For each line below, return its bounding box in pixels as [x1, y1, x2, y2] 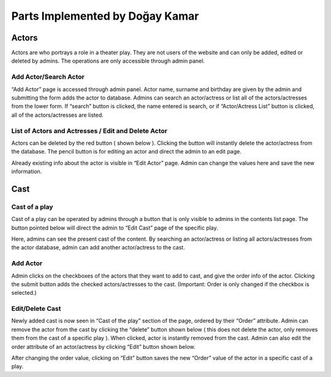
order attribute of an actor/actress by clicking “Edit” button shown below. [11, 343, 196, 350]
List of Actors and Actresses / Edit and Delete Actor [11, 126, 168, 135]
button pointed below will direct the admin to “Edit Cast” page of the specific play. [11, 224, 219, 231]
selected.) [11, 289, 37, 297]
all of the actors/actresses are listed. [11, 111, 104, 119]
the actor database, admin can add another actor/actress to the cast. [11, 244, 185, 251]
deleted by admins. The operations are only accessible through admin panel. [11, 57, 205, 64]
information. [11, 168, 42, 175]
